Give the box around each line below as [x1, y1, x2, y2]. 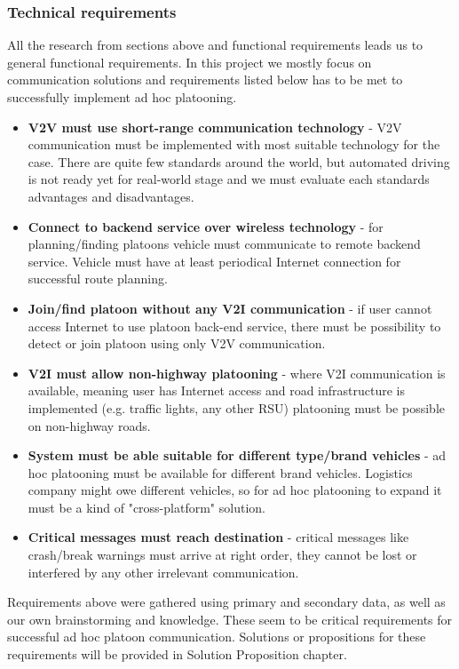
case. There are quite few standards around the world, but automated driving [28, 152, 450, 171]
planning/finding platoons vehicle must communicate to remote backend [28, 235, 421, 253]
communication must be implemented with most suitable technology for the [28, 135, 440, 154]
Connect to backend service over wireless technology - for [28, 217, 384, 235]
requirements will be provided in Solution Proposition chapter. [7, 645, 347, 664]
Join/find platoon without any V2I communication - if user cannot [28, 299, 432, 317]
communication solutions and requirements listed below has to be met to [7, 70, 403, 89]
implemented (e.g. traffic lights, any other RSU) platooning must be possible [28, 398, 445, 417]
